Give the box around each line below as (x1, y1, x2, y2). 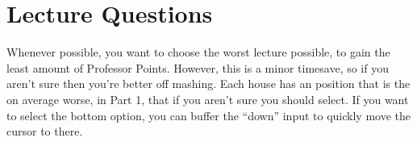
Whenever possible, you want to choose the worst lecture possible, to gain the (6, 44, 390, 61)
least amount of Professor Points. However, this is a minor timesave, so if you (6, 59, 389, 76)
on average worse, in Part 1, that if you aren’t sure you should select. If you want (6, 90, 409, 107)
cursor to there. (6, 123, 83, 140)
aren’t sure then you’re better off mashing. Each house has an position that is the (6, 75, 411, 92)
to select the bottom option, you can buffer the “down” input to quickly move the (6, 106, 411, 123)
